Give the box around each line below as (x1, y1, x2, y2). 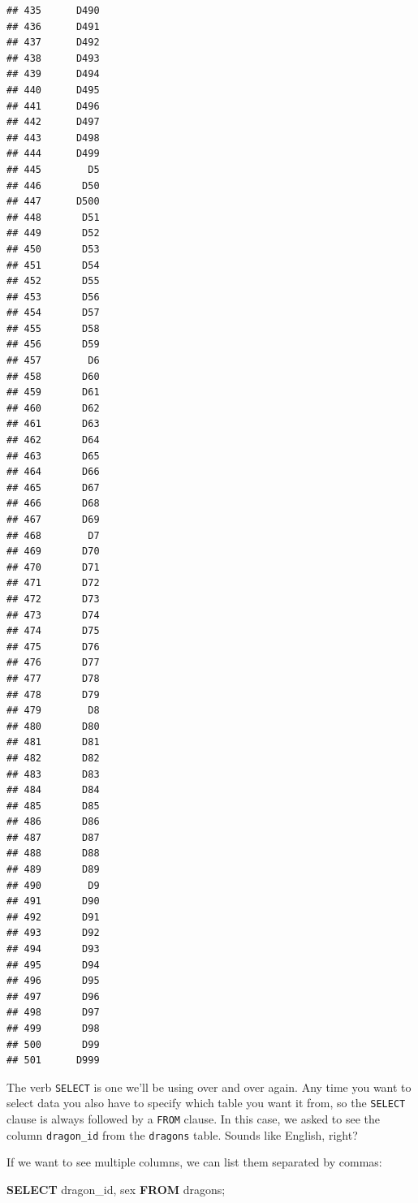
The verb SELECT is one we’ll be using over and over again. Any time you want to (6, 1078, 412, 1095)
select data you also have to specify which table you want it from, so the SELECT (6, 1094, 406, 1111)
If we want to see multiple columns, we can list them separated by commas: (6, 1153, 382, 1171)
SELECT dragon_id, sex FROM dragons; (6, 1181, 226, 1197)
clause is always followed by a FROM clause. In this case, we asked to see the (6, 1110, 381, 1128)
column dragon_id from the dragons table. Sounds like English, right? (6, 1126, 358, 1143)
